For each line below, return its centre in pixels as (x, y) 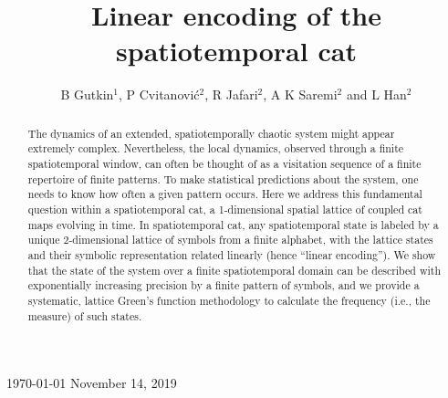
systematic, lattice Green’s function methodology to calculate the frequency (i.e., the (229, 300)
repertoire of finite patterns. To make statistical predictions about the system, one (223, 178)
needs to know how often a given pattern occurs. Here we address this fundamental (225, 194)
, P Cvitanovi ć (159, 94)
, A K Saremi (300, 94)
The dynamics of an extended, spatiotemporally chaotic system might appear (211, 133)
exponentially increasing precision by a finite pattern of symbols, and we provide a (224, 285)
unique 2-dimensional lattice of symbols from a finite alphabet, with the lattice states (230, 240)
